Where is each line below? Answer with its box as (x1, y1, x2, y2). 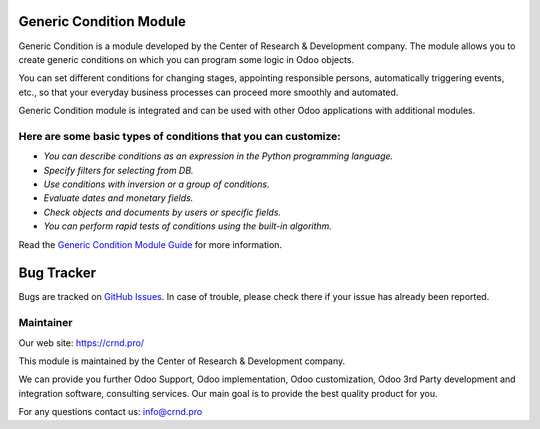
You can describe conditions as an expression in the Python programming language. (43, 150, 394, 162)
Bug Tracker (18, 265, 97, 282)
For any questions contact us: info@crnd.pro (18, 406, 203, 418)
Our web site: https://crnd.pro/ (18, 336, 145, 349)
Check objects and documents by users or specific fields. (43, 206, 282, 218)
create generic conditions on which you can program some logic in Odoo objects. (18, 53, 355, 65)
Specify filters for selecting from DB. (43, 164, 194, 176)
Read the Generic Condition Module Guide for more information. (18, 238, 283, 250)
